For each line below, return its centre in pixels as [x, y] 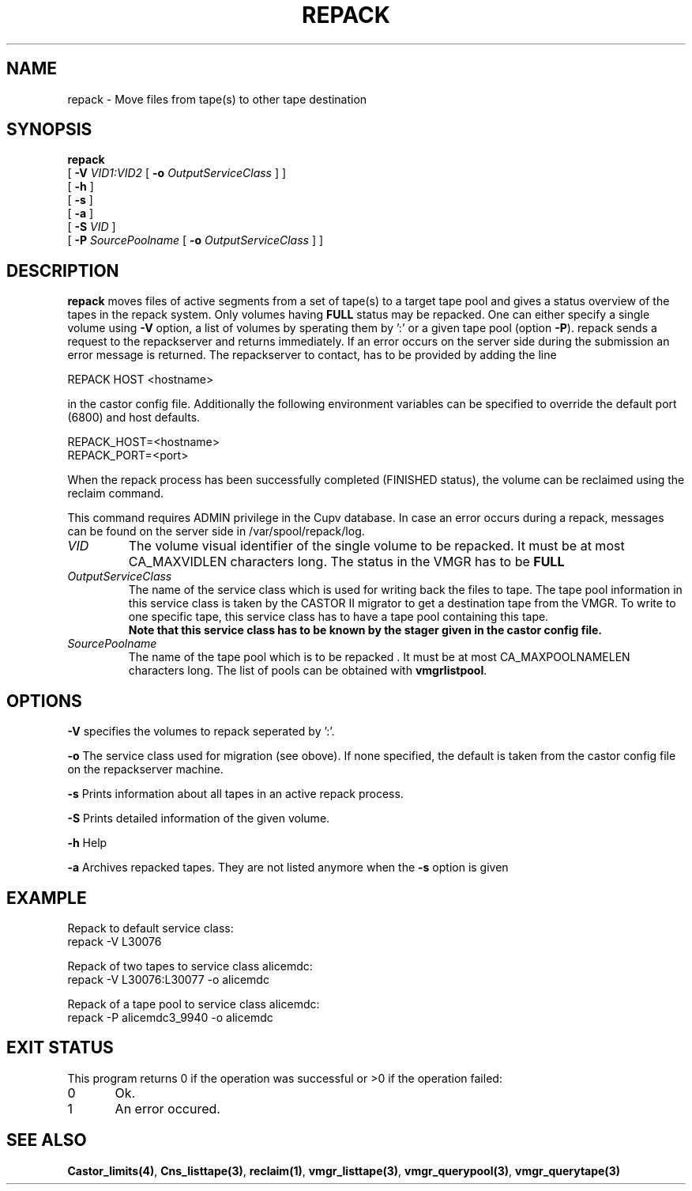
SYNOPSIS [49, 130]
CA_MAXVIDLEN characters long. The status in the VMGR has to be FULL [346, 562]
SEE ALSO [47, 1140]
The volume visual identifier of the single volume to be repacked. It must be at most [376, 546]
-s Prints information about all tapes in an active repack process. [235, 794]
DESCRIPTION [63, 270]
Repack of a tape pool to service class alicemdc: [194, 1004]
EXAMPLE [47, 898]
